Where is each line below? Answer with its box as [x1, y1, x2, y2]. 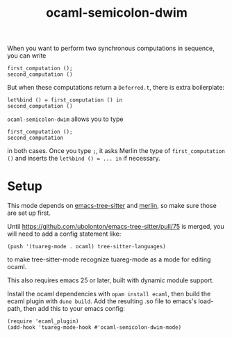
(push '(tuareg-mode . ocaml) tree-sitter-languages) [7, 243, 167, 250]
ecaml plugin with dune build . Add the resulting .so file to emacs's [7, 297, 197, 305]
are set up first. [7, 209, 51, 217]
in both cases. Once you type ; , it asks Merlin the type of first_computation [7, 147, 226, 155]
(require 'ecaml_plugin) [7, 318, 79, 325]
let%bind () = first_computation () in [7, 97, 123, 104]
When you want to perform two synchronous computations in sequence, [7, 44, 215, 53]
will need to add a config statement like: [7, 230, 122, 238]
